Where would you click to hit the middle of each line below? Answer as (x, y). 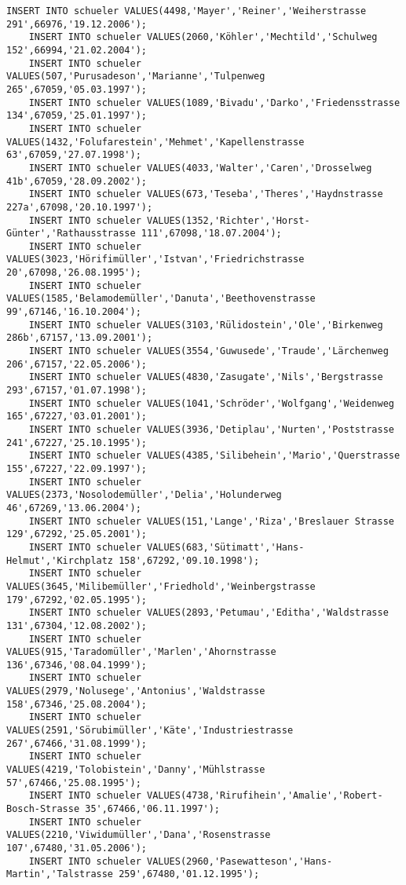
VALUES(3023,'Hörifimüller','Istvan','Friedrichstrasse (155, 260)
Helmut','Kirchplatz (60, 560)
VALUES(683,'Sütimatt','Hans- (225, 547)
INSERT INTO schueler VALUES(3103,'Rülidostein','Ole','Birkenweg (206, 325)
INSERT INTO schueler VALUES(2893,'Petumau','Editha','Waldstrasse (208, 613)
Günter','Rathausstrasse (71, 234)
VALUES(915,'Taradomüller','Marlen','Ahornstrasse (141, 652)
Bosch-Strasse (43, 809)
